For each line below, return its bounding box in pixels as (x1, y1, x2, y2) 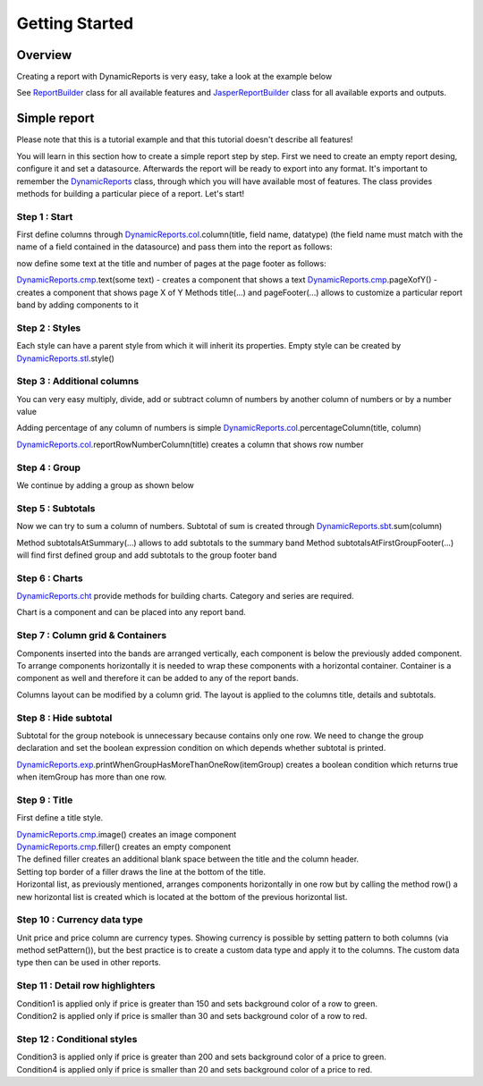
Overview (16, 47, 72, 63)
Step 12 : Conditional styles (16, 1032, 138, 1045)
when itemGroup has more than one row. (16, 771, 167, 782)
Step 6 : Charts (16, 572, 84, 585)
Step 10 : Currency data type (16, 913, 143, 926)
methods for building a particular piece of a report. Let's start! (16, 188, 245, 198)
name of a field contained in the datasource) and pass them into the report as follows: (16, 241, 333, 252)
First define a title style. (16, 812, 104, 823)
